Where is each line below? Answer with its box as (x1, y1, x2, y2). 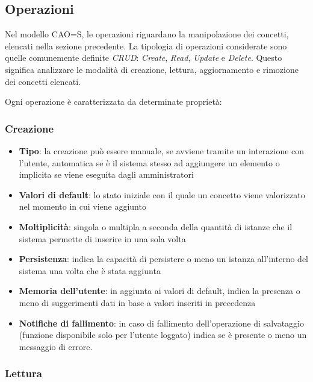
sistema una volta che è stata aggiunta (19, 264, 161, 277)
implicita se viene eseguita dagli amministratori (19, 168, 194, 181)
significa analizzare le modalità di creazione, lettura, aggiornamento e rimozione (5, 63, 299, 75)
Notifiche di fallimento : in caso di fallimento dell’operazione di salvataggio (19, 316, 305, 329)
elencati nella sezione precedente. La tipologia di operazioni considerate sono (5, 39, 287, 52)
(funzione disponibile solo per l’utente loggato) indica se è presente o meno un (19, 328, 307, 341)
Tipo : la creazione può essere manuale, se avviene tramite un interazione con (19, 144, 305, 157)
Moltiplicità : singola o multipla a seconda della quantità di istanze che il (19, 220, 293, 233)
